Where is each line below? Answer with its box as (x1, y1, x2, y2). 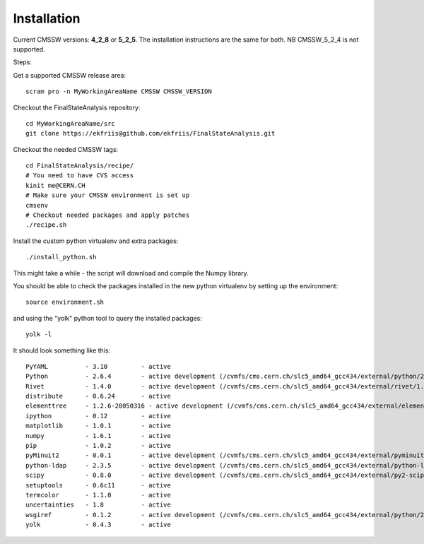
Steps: (13, 58, 32, 66)
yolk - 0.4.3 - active (25, 521, 171, 529)
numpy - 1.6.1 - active (25, 432, 171, 439)
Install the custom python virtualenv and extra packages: (13, 237, 179, 245)
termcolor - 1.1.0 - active (25, 491, 171, 499)
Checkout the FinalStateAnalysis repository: (13, 103, 141, 112)
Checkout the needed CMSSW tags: (13, 145, 119, 153)
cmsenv (25, 201, 49, 209)
